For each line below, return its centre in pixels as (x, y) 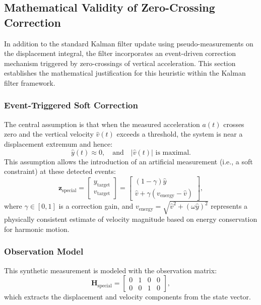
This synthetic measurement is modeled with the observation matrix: (111, 270)
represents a (229, 206)
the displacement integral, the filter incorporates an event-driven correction (120, 53)
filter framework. (30, 82)
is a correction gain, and (96, 206)
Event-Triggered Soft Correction (71, 105)
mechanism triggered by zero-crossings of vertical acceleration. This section (120, 63)
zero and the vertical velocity (49, 134)
